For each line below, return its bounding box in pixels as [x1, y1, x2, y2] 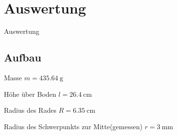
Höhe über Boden [4, 89, 56, 99]
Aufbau [4, 50, 41, 65]
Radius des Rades [4, 105, 56, 115]
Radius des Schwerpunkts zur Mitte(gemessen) [4, 121, 142, 131]
